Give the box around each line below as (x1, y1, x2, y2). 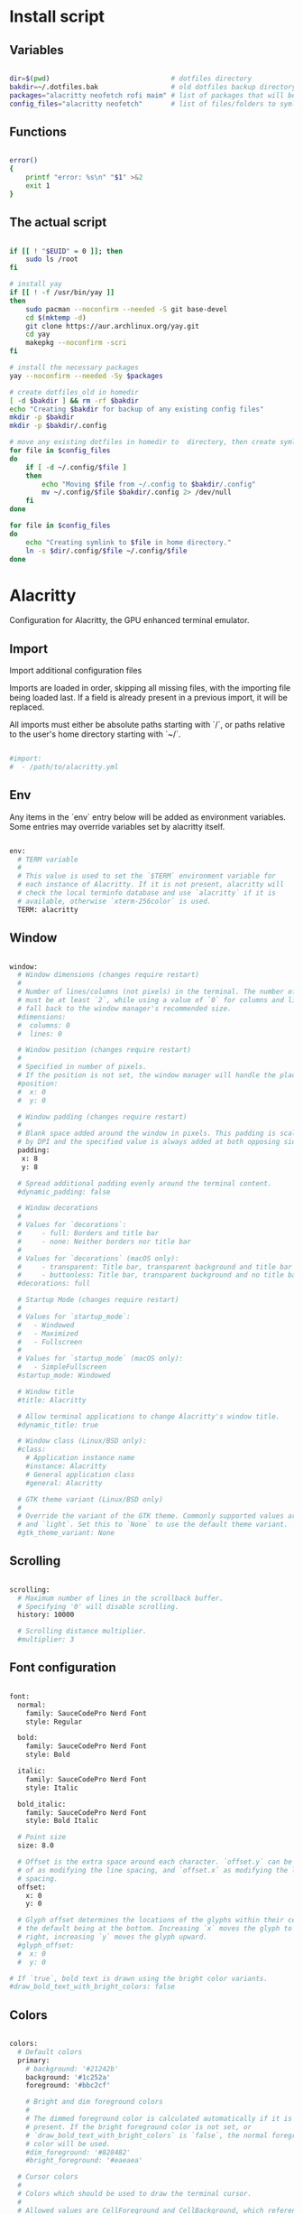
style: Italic (25, 1783, 78, 1792)
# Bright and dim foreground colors (25, 2098, 164, 2107)
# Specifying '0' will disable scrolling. (17, 1602, 179, 1611)
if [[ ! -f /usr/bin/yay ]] (9, 288, 115, 297)
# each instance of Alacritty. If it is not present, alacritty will (17, 880, 284, 889)
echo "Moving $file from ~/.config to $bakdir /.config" (41, 479, 256, 488)
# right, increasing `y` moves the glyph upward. (17, 1932, 207, 1941)
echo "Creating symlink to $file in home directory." (25, 537, 232, 547)
